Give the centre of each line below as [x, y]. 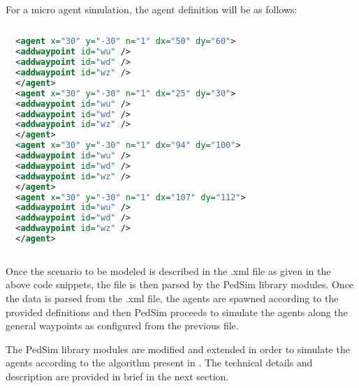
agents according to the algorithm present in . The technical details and [159, 363]
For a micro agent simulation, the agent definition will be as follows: [152, 9]
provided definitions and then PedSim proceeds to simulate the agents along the [177, 312]
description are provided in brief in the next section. [117, 376]
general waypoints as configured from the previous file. [122, 326]
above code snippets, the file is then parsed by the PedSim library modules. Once [180, 284]
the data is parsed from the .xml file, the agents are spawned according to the [172, 298]
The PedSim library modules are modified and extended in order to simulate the [178, 349]
